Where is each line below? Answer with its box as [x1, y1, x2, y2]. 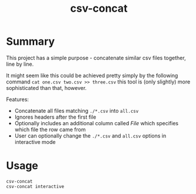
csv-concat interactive [6, 183, 65, 189]
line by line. [6, 61, 34, 68]
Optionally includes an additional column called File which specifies [14, 119, 178, 126]
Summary [6, 35, 55, 48]
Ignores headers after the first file [14, 113, 97, 121]
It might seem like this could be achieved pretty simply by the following [6, 72, 178, 79]
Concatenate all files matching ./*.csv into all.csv [14, 107, 139, 114]
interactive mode [14, 138, 56, 145]
